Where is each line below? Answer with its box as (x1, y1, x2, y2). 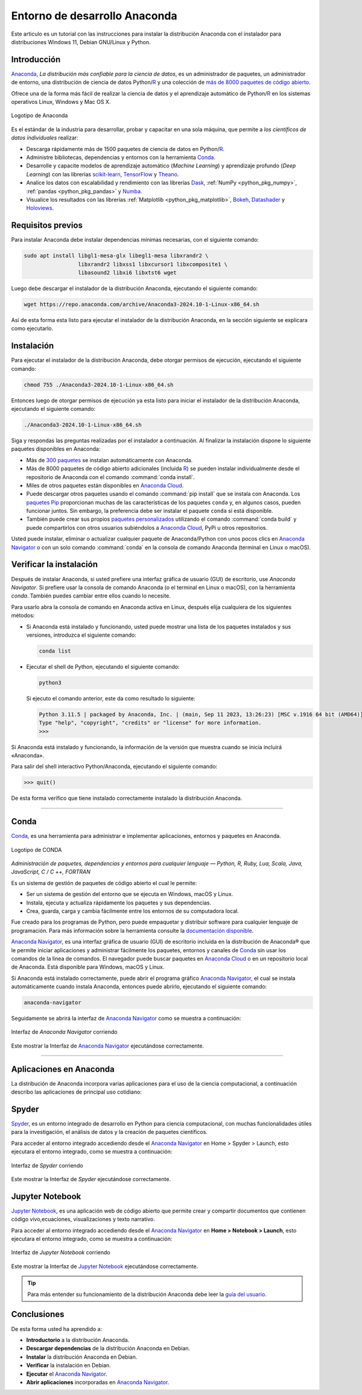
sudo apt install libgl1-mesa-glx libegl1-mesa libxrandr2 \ (24, 253, 209, 259)
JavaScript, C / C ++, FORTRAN (11, 868, 91, 875)
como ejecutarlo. (11, 325, 54, 332)
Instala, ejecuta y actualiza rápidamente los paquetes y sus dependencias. (26, 899, 211, 906)
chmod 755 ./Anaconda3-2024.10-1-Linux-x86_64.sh (24, 381, 174, 388)
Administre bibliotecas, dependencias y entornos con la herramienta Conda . (26, 153, 215, 161)
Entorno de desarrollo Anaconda (11, 9, 177, 22)
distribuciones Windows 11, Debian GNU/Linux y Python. (11, 38, 151, 45)
